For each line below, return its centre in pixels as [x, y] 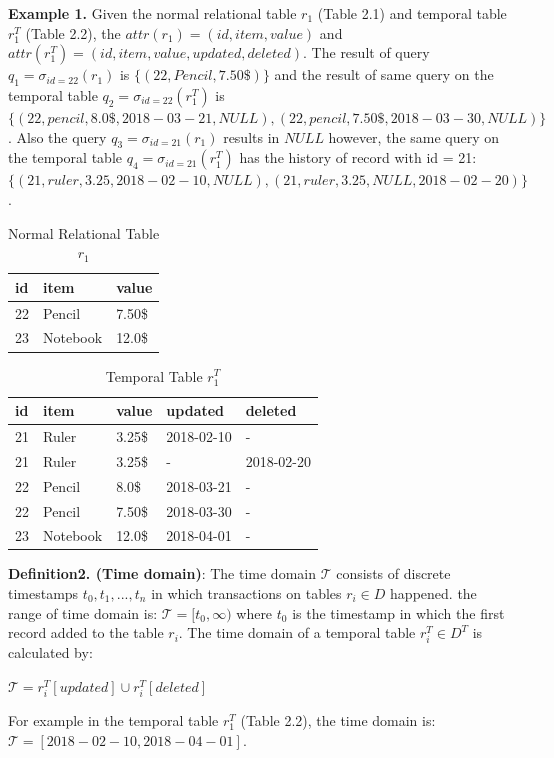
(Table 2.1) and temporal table [412, 13]
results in [251, 136]
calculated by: [50, 652]
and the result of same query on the [384, 74]
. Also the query [57, 136]
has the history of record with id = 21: [358, 157]
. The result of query [366, 52]
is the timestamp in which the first [398, 612]
